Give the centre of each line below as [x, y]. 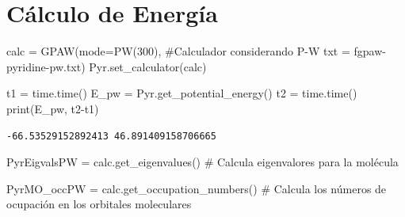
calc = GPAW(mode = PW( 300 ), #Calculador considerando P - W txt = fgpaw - [196, 51]
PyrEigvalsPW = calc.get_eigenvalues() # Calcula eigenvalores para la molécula [202, 162]
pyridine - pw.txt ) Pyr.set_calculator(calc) [107, 66]
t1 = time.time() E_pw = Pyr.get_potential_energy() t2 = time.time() [182, 93]
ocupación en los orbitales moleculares [99, 204]
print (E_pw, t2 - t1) [53, 108]
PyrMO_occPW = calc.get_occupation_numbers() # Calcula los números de [197, 188]
